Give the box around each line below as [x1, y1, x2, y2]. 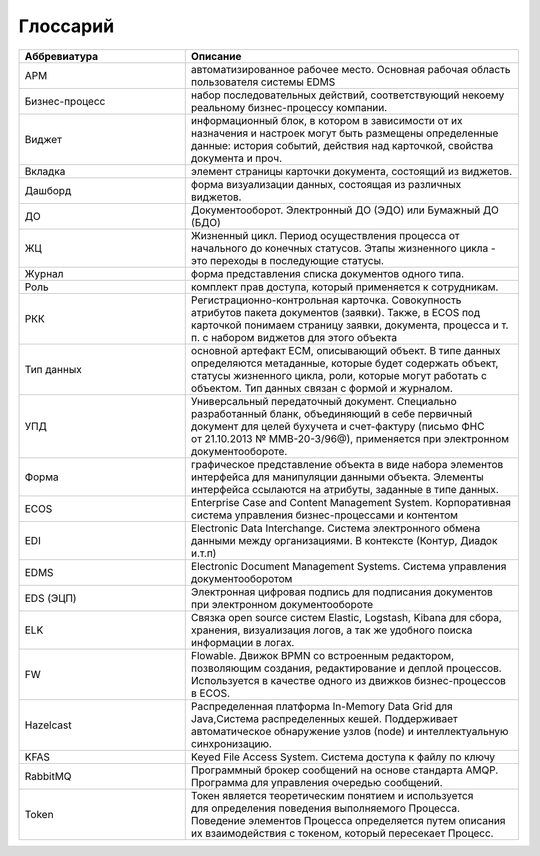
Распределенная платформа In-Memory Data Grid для [190, 699, 454, 713]
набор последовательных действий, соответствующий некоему [190, 88, 505, 102]
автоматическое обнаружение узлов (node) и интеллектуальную [190, 724, 509, 738]
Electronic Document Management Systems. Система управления [190, 559, 507, 573]
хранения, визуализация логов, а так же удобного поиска [190, 623, 473, 637]
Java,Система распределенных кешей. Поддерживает [190, 711, 459, 725]
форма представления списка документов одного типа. [190, 266, 465, 280]
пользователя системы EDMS [190, 75, 336, 89]
